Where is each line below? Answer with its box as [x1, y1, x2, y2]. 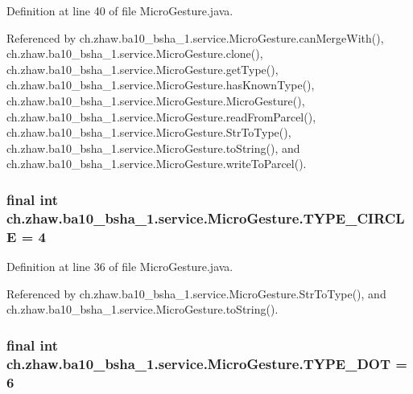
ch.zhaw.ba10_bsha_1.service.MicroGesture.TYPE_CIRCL [6, 207, 405, 228]
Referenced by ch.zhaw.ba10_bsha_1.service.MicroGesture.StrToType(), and [6, 285, 386, 302]
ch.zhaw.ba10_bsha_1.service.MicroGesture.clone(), [6, 45, 263, 62]
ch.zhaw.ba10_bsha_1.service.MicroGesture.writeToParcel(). [6, 155, 307, 172]
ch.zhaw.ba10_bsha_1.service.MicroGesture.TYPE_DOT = [6, 353, 407, 373]
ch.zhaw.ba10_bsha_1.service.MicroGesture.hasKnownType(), [6, 76, 315, 93]
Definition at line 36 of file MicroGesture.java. [6, 258, 233, 274]
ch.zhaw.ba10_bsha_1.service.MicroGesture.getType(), [6, 60, 279, 77]
